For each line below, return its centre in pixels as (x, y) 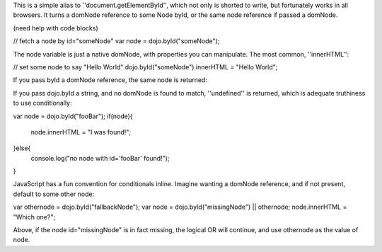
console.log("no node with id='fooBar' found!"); (100, 158)
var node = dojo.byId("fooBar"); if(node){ (73, 116)
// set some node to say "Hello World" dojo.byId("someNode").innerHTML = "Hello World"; (145, 67)
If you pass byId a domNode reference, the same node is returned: (110, 80)
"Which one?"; (34, 217)
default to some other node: (54, 194)
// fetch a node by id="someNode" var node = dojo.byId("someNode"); (116, 41)
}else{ (22, 148)
